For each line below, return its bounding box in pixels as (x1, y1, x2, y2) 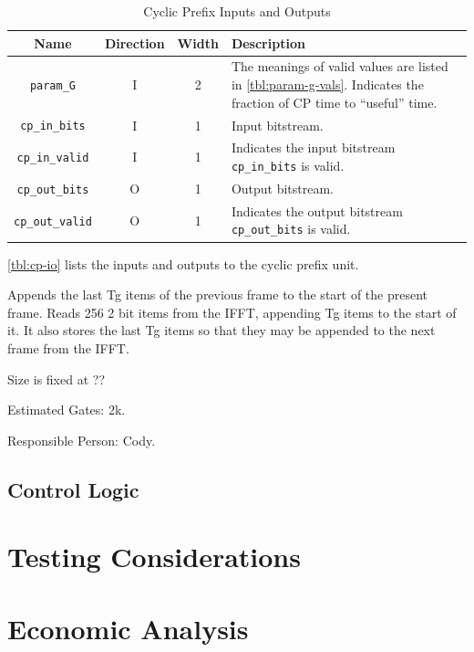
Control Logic (7, 475, 139, 503)
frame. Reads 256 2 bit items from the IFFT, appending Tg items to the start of (7, 302, 457, 321)
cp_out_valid (14, 215, 92, 228)
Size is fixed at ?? (7, 369, 106, 388)
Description (231, 33, 305, 52)
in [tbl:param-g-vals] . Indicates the (231, 75, 424, 94)
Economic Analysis (7, 609, 249, 647)
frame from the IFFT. (7, 338, 129, 357)
